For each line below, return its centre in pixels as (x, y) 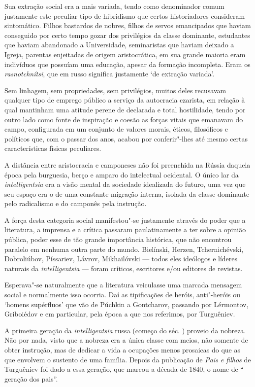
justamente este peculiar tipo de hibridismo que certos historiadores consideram (125, 16)
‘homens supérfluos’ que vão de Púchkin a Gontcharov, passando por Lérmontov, (127, 304)
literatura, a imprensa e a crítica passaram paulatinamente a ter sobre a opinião (125, 229)
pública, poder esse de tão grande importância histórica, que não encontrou (118, 239)
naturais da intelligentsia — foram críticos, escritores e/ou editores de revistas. (124, 268)
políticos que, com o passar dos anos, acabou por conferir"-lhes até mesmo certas (126, 138)
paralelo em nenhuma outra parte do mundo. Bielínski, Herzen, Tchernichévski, (124, 249)
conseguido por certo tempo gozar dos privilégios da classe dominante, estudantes (127, 35)
